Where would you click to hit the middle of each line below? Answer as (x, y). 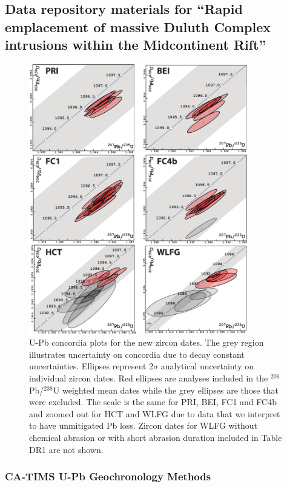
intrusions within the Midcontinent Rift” (136, 45)
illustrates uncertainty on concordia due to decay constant (137, 354)
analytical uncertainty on (207, 366)
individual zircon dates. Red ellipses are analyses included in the (149, 378)
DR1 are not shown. (66, 449)
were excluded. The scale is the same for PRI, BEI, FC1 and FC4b (153, 402)
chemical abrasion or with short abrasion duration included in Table (156, 437)
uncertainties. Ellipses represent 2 (91, 366)
